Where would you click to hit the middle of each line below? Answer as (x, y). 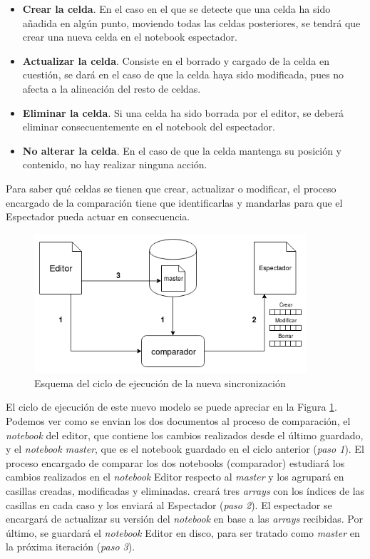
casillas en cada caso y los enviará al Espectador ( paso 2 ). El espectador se (169, 504)
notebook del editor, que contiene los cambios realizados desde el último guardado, (185, 435)
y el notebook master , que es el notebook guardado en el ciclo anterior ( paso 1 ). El (185, 449)
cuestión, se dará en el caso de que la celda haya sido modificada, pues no (183, 75)
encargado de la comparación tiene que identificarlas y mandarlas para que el (174, 202)
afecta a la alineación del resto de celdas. (112, 88)
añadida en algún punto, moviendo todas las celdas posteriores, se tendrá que (191, 22)
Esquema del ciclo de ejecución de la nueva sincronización (160, 383)
